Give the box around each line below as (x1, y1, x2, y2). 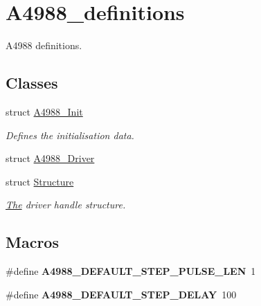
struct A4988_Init (6, 104, 83, 118)
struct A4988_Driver (6, 151, 95, 165)
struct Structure (6, 174, 74, 188)
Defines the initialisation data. (6, 127, 134, 142)
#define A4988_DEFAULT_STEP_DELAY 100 (6, 287, 237, 301)
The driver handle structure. (6, 197, 126, 212)
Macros (6, 231, 59, 253)
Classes (6, 72, 58, 93)
